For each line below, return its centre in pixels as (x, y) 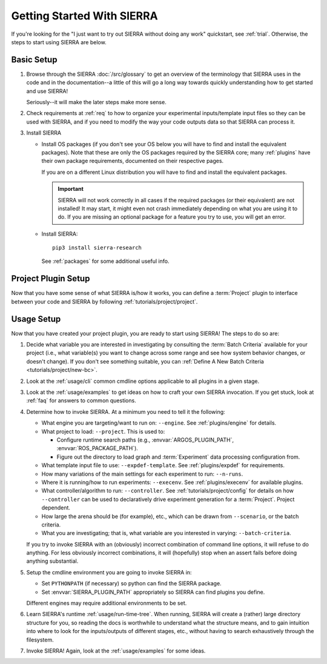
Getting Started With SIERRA (85, 16)
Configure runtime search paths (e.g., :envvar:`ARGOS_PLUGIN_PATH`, (145, 440)
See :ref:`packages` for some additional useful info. (105, 261)
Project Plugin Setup (51, 279)
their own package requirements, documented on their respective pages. (133, 161)
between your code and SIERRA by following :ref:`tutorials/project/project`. (104, 301)
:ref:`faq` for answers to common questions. (81, 400)
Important (71, 189)
